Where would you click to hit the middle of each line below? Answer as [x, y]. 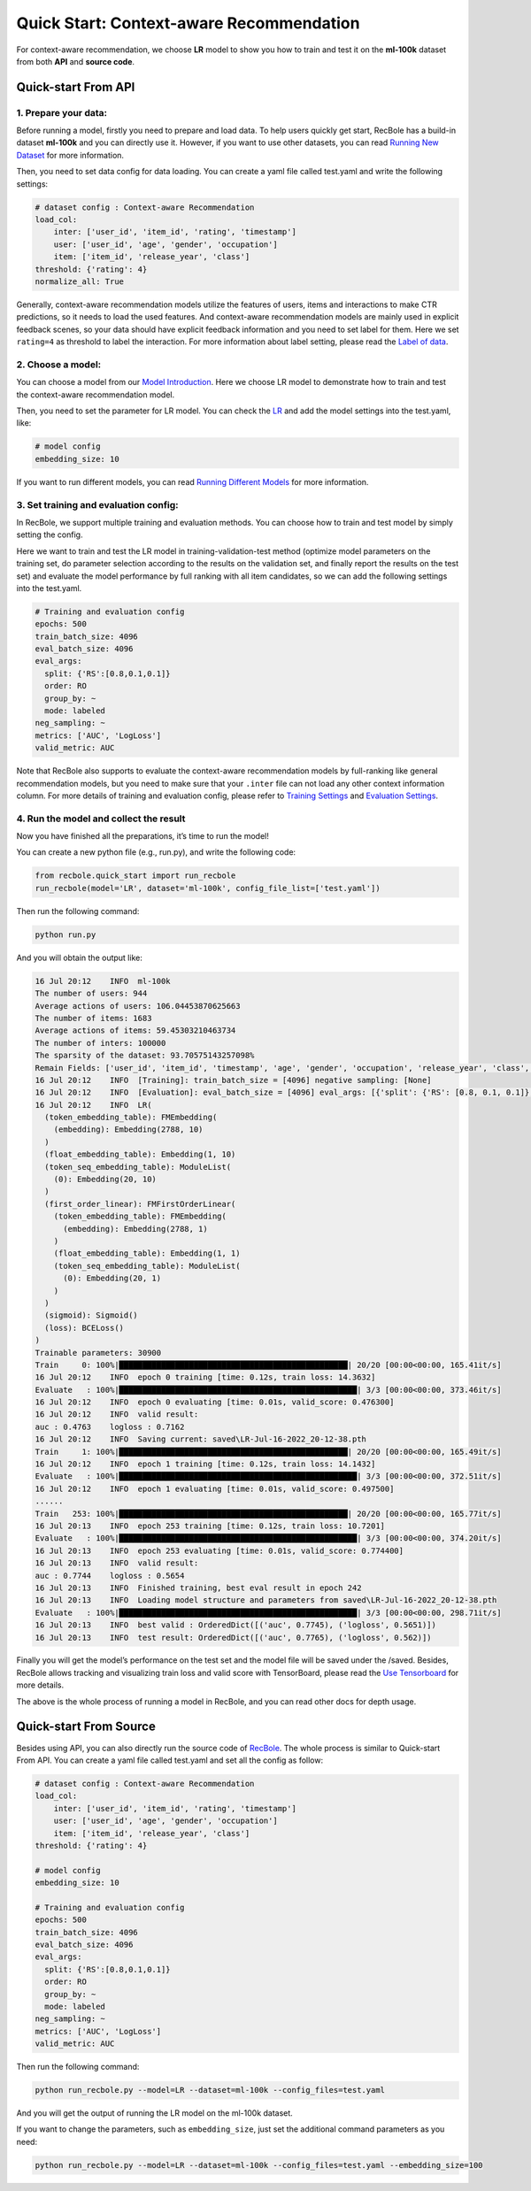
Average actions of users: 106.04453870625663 [138, 1006]
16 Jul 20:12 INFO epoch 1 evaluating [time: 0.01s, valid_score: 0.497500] [215, 1488]
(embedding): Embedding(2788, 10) [128, 1130]
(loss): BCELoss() [84, 1328]
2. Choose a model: [59, 365]
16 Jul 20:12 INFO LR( [93, 1105]
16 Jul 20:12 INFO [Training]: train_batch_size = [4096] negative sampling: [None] [234, 1080]
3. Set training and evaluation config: [97, 504]
